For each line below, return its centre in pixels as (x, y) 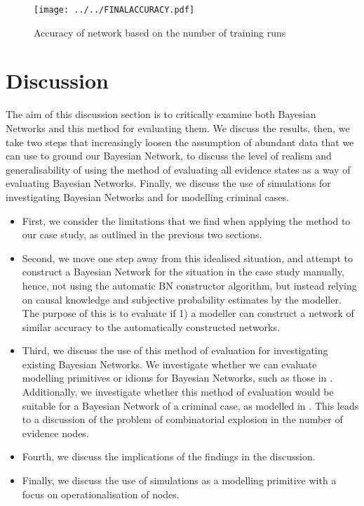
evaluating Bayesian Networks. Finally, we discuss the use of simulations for (168, 183)
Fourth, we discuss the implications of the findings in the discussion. (169, 456)
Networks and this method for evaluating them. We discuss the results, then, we (178, 128)
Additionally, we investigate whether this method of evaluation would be (178, 392)
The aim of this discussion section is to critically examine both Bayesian (161, 114)
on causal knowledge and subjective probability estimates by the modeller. (182, 299)
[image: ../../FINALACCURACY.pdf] (114, 10)
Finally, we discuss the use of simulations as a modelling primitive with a (179, 480)
